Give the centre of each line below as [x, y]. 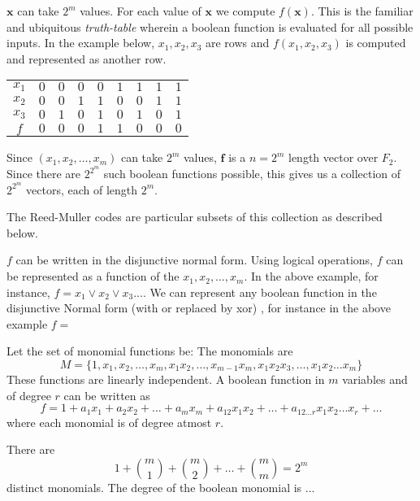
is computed [376, 43]
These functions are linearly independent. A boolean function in [166, 379]
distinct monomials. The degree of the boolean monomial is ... [161, 487]
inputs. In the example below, [81, 43]
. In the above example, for [311, 276]
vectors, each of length [82, 189]
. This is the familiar [362, 11]
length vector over [333, 157]
